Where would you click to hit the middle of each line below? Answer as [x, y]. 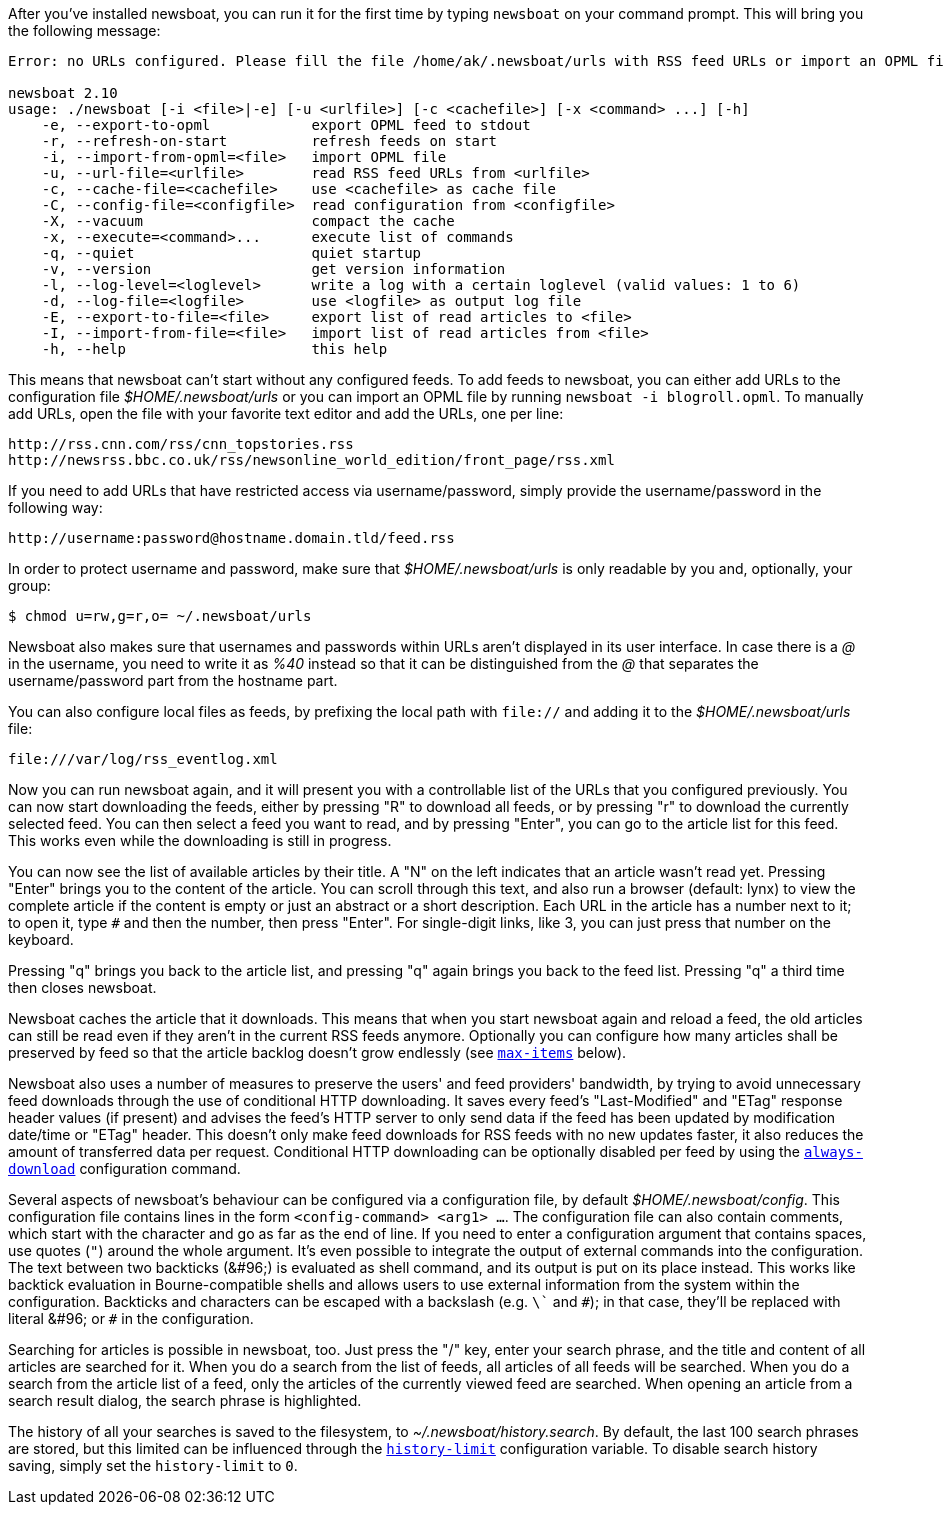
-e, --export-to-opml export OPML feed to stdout [286, 125]
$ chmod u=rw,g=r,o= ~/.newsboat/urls [160, 616]
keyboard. [41, 939]
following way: [55, 507]
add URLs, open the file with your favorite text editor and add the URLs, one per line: [286, 413]
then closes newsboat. [82, 987]
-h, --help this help [214, 349]
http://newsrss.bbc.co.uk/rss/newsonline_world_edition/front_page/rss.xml [311, 460]
